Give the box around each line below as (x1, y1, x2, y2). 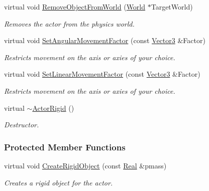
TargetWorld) (151, 2, 193, 12)
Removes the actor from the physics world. (4, 18, 135, 29)
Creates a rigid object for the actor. (4, 177, 113, 187)
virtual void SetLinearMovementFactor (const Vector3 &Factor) (4, 69, 200, 79)
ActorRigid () (32, 102, 74, 113)
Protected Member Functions (4, 140, 126, 153)
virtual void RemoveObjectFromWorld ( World (4, 2, 146, 12)
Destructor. (4, 119, 39, 130)
